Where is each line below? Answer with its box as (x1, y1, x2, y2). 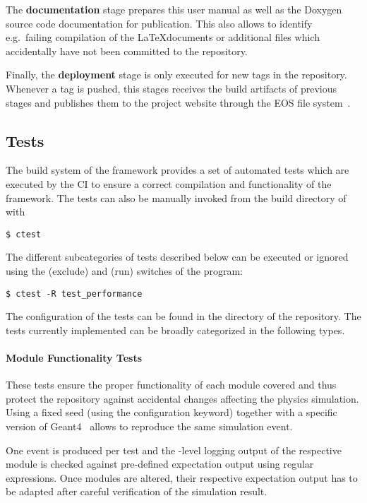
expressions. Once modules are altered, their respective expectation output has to (6, 470, 358, 485)
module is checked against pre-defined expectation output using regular (6, 456, 314, 471)
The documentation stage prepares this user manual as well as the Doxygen (6, 2, 342, 16)
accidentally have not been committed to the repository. (6, 43, 248, 58)
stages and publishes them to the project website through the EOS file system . (6, 95, 351, 110)
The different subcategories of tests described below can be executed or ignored (6, 249, 349, 264)
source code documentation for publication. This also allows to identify (6, 16, 313, 30)
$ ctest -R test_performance (6, 288, 143, 299)
